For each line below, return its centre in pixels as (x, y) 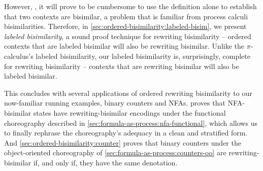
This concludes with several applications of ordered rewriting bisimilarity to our (128, 93)
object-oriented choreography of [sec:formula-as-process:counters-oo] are (115, 152)
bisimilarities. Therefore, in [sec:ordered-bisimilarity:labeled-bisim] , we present (125, 26)
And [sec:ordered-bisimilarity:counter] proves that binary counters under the (123, 142)
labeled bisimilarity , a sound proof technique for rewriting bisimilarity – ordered (128, 36)
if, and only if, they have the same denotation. (105, 162)
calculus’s (19, 56)
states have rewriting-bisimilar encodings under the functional (129, 112)
